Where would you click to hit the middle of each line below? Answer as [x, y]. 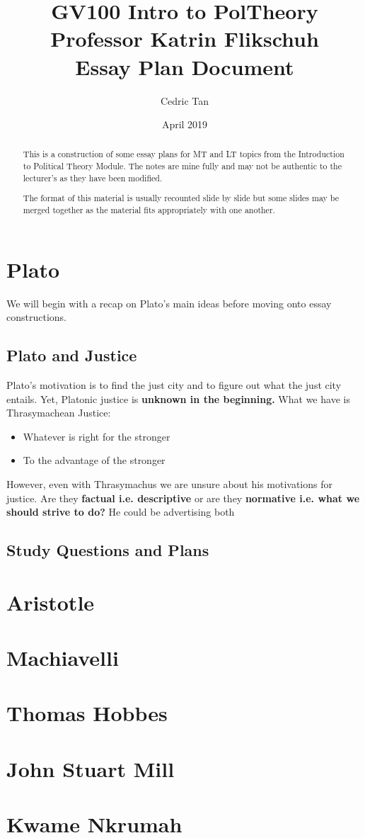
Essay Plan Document [185, 66]
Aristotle [51, 602]
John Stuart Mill [91, 768]
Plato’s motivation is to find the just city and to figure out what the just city [174, 384]
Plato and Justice [72, 355]
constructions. [36, 317]
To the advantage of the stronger [94, 460]
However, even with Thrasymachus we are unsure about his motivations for [169, 483]
